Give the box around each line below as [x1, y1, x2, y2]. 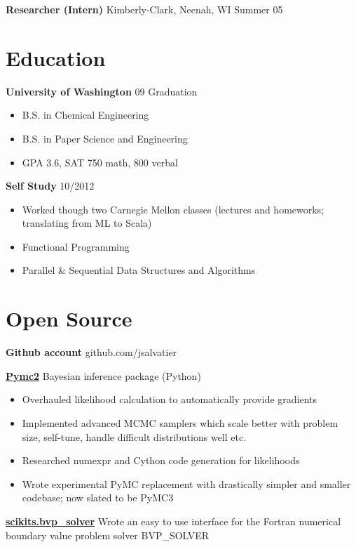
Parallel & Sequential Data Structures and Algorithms [22, 263, 256, 277]
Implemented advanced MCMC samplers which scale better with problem [22, 415, 338, 430]
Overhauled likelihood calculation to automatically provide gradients [22, 392, 317, 407]
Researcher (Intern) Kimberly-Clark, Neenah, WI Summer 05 [6, 2, 283, 16]
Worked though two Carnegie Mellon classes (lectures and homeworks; [22, 202, 324, 216]
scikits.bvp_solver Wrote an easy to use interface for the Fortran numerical [6, 513, 341, 528]
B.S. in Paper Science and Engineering [22, 131, 188, 145]
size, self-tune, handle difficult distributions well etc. [22, 429, 247, 444]
